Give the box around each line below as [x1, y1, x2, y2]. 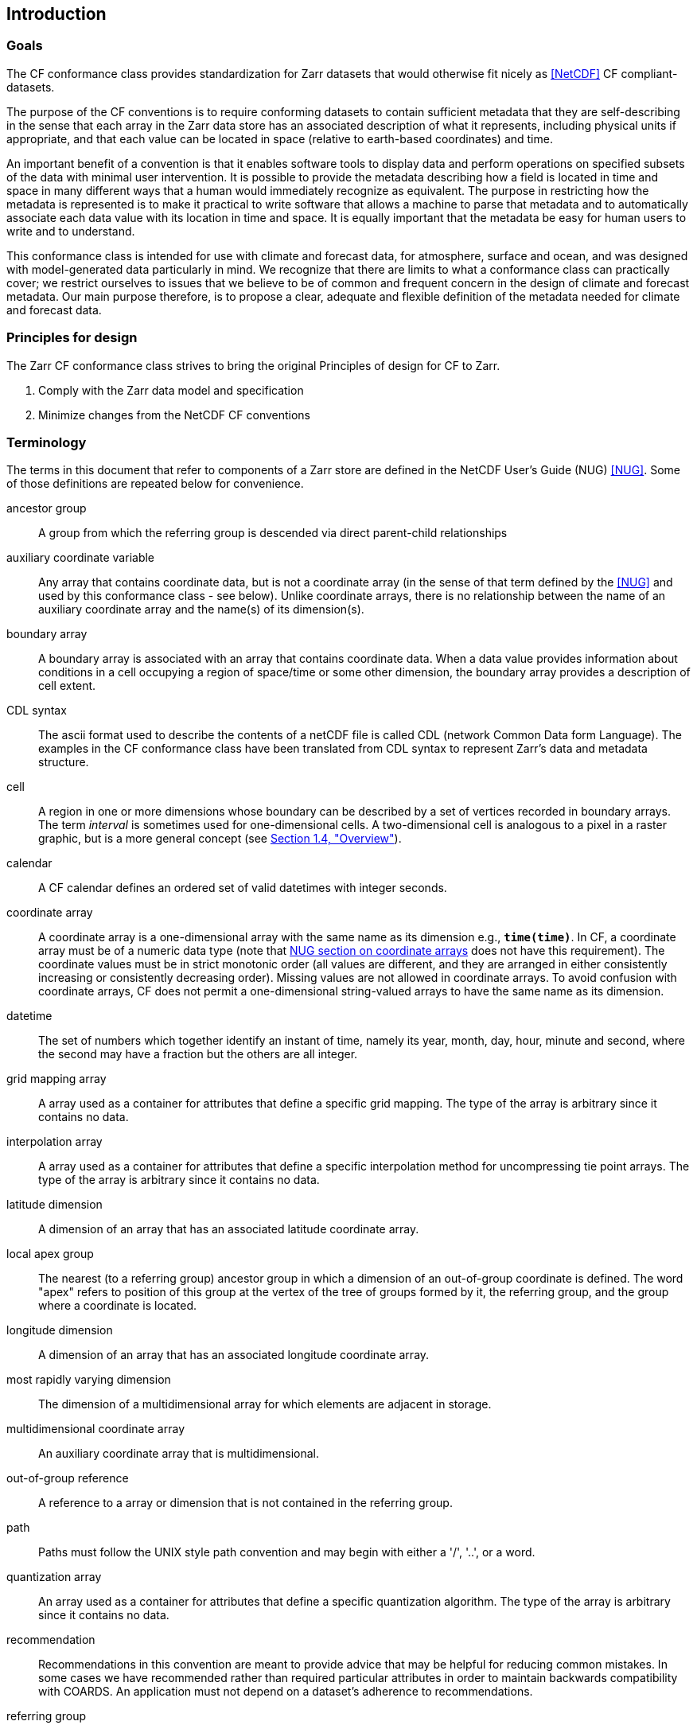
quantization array [6, 1570, 102, 1584]
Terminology [6, 434, 87, 450]
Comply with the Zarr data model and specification [38, 383, 304, 397]
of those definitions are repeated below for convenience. [6, 477, 304, 491]
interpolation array [6, 1135, 103, 1149]
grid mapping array [6, 1072, 107, 1086]
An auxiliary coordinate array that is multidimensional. [38, 1447, 319, 1461]
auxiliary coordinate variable [6, 551, 155, 565]
